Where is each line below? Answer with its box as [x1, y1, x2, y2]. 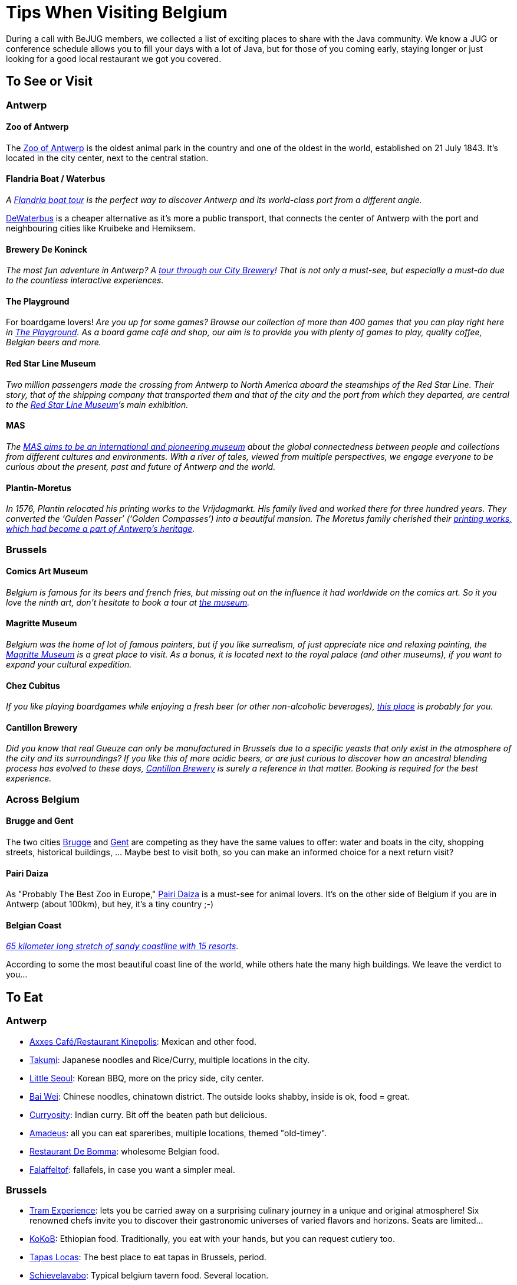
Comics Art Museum [6, 566, 88, 577]
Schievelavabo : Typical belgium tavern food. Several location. [29, 1270, 269, 1281]
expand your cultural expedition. [6, 659, 132, 669]
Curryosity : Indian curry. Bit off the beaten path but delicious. [29, 1109, 267, 1120]
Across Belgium [6, 793, 80, 805]
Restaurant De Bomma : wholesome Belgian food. [29, 1146, 219, 1156]
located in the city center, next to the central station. [6, 152, 209, 163]
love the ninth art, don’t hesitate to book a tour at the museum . [6, 597, 250, 607]
